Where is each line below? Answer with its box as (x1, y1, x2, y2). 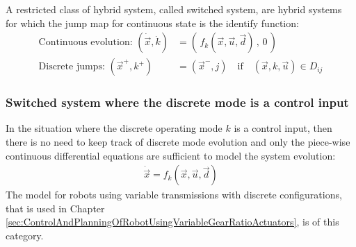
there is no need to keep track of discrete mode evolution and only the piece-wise (6, 135, 350, 149)
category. (6, 228, 44, 243)
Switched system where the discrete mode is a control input (6, 94, 349, 111)
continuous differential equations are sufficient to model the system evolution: (6, 148, 336, 162)
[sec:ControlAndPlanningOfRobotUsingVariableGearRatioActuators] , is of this (6, 214, 339, 229)
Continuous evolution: (38, 37, 133, 48)
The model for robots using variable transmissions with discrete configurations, (6, 187, 342, 202)
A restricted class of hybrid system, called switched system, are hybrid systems (6, 2, 342, 16)
